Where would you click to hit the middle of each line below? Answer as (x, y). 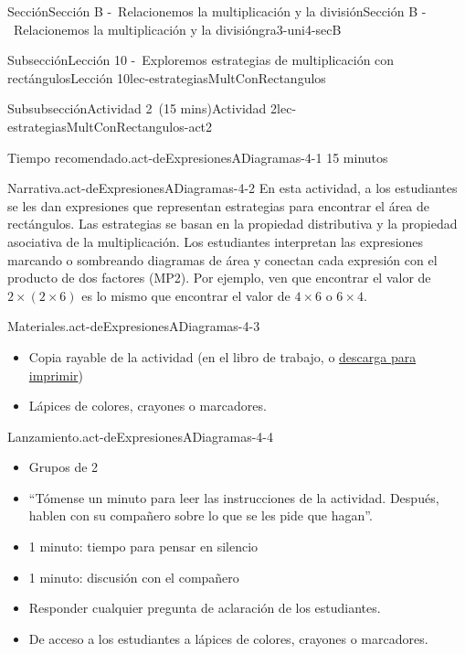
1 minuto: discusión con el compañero (134, 577)
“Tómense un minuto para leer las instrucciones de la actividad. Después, (234, 497)
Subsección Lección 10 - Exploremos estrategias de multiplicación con (201, 60)
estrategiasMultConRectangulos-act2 (110, 126)
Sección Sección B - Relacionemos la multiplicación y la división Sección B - (217, 11)
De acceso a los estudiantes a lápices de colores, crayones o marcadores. (228, 638)
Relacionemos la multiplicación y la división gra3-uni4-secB (177, 29)
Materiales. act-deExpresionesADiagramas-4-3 (134, 326)
